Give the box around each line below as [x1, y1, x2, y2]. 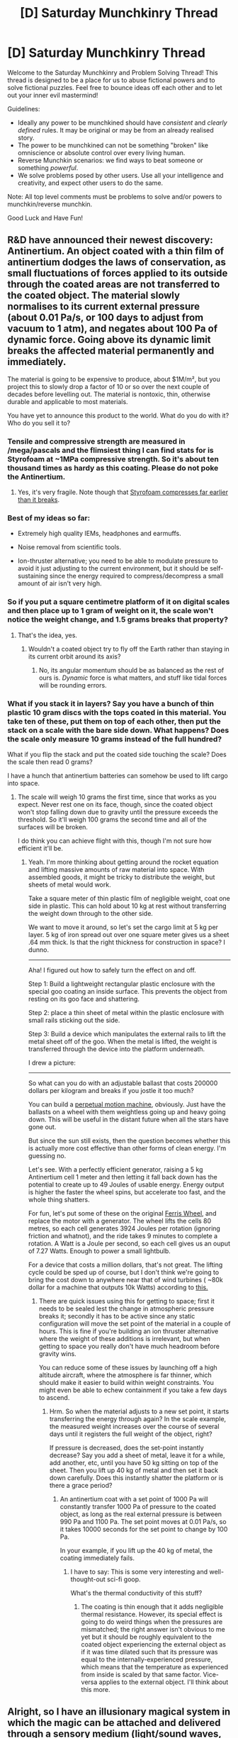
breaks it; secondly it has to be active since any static [38, 1311, 195, 1320]
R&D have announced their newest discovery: [7, 234, 214, 246]
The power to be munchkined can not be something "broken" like [17, 140, 209, 150]
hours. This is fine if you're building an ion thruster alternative [38, 1327, 219, 1335]
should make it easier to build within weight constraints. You [38, 1378, 215, 1386]
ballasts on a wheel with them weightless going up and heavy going [28, 1107, 226, 1116]
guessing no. [28, 1151, 67, 1160]
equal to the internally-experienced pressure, [81, 1655, 213, 1664]
